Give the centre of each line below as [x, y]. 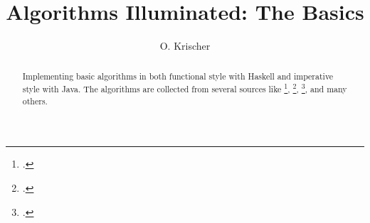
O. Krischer [185, 46]
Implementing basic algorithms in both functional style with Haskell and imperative [178, 76]
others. [35, 100]
